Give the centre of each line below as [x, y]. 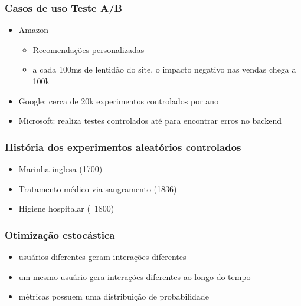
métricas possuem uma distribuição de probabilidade [114, 296]
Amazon [33, 30]
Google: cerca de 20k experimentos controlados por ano [119, 101]
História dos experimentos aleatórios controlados [123, 147]
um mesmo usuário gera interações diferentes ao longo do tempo [135, 276]
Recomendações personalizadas [89, 49]
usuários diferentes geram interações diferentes [102, 256]
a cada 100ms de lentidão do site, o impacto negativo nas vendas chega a [164, 69]
